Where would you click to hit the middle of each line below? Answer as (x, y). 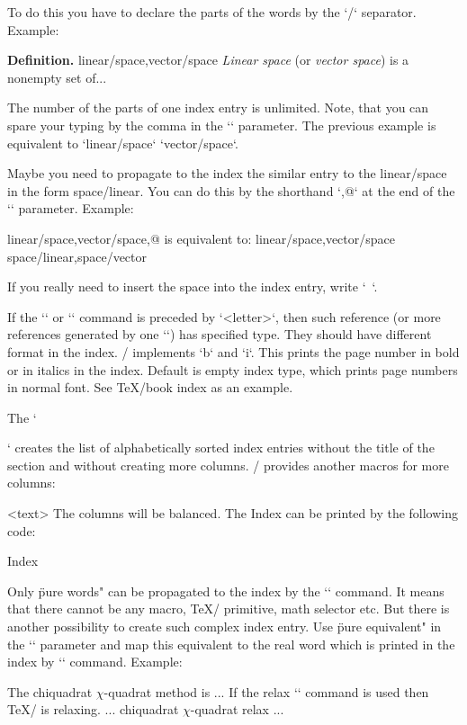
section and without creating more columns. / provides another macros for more (228, 465)
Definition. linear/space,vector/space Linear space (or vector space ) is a (208, 60)
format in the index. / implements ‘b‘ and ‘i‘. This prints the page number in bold (233, 351)
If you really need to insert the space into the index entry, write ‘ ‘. (193, 286)
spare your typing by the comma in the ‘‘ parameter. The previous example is (222, 125)
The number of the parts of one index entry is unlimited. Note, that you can (218, 107)
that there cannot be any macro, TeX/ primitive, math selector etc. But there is (229, 609)
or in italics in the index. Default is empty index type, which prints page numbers (233, 369)
